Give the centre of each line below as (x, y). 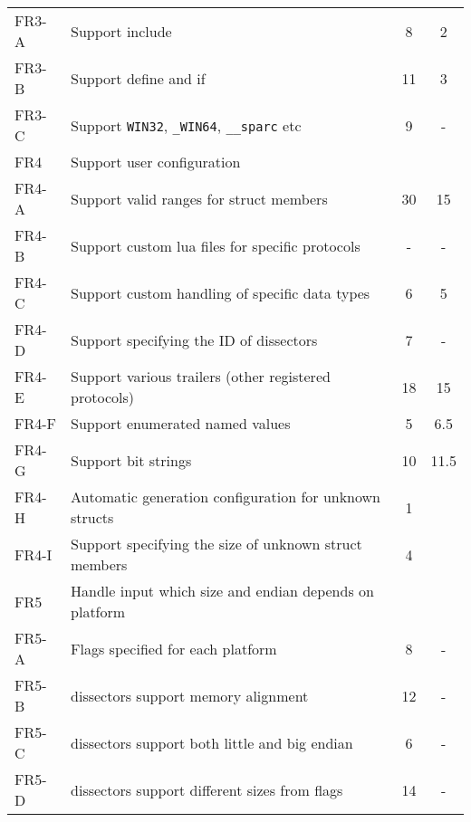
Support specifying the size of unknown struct (216, 544)
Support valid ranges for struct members (199, 198)
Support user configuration (156, 162)
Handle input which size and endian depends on (222, 591)
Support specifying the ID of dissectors (194, 339)
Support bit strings (131, 460)
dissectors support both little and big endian (212, 742)
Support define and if (138, 78)
